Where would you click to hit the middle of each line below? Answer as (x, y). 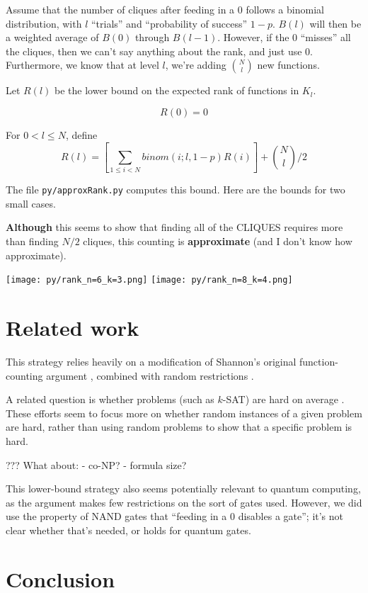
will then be (335, 23)
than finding (32, 241)
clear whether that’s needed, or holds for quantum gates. (128, 530)
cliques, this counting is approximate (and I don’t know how (218, 241)
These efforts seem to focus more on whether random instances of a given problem (184, 413)
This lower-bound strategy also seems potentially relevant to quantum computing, (183, 488)
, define (81, 134)
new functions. (288, 65)
